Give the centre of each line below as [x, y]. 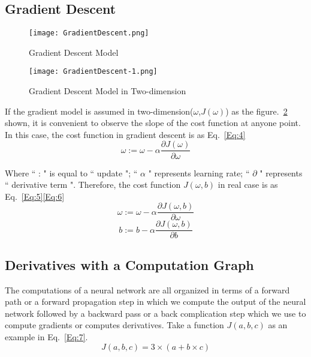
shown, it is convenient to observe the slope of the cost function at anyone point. [153, 123]
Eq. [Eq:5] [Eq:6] [35, 196]
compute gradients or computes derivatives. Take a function [114, 325]
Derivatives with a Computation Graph [129, 264]
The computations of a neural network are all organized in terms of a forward [147, 289]
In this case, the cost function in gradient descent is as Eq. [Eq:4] [125, 134]
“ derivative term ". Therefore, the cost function [93, 184]
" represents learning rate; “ [199, 172]
